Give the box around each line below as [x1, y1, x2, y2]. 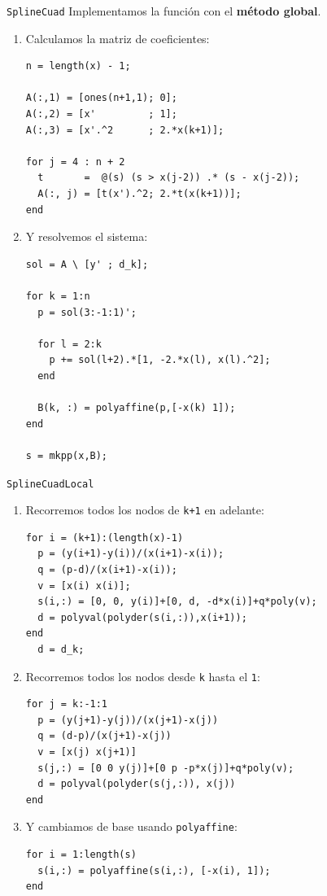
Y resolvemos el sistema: [25, 228, 148, 245]
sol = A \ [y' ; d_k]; [25, 258, 149, 270]
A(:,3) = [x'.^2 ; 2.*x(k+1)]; [25, 124, 225, 136]
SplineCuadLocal [7, 478, 94, 490]
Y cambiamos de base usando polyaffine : [25, 818, 238, 835]
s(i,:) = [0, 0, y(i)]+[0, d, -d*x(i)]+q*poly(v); [37, 596, 317, 608]
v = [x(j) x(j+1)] [37, 746, 137, 758]
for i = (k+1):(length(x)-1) [25, 531, 184, 544]
